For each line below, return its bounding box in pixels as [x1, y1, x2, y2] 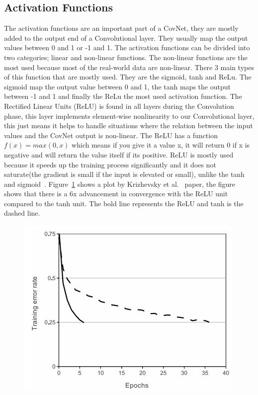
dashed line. [4, 208, 40, 218]
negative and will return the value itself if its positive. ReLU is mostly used [4, 149, 234, 159]
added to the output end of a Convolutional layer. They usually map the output [4, 32, 248, 43]
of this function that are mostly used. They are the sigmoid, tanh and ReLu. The [4, 72, 252, 82]
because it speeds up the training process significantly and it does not [4, 159, 216, 169]
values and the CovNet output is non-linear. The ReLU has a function [4, 130, 218, 140]
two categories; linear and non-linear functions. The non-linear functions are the [4, 52, 248, 62]
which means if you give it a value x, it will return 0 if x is [72, 140, 250, 150]
